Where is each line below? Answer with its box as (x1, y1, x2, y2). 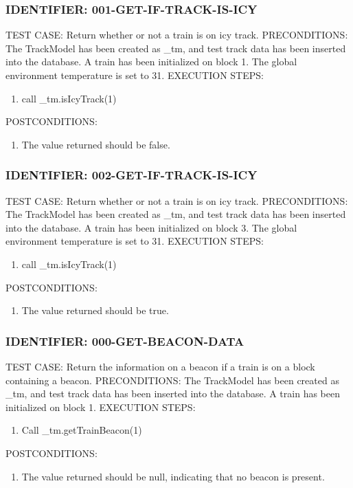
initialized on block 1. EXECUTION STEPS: (5, 399, 196, 414)
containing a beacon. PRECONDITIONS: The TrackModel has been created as (5, 373, 339, 387)
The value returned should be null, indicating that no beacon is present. (21, 469, 325, 483)
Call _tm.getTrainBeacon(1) (21, 423, 142, 437)
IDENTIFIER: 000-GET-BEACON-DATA (5, 332, 244, 349)
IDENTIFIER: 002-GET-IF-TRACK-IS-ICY (5, 166, 258, 184)
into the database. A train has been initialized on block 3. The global (5, 220, 297, 234)
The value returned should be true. (21, 303, 169, 318)
